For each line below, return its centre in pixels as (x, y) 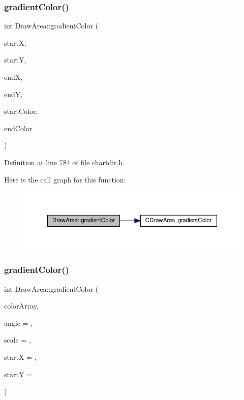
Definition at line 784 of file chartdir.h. (65, 162)
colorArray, (21, 306)
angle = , (18, 322)
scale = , (18, 340)
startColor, (21, 111)
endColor (18, 128)
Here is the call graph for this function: (65, 179)
